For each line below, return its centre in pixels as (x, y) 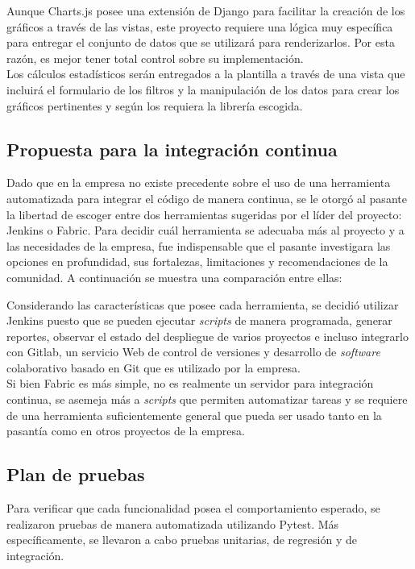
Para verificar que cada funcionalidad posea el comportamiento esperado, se (193, 508)
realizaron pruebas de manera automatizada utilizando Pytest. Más (173, 523)
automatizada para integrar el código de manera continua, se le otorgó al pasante (207, 198)
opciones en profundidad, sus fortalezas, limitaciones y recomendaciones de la (197, 262)
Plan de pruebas (76, 474)
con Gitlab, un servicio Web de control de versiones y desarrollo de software (193, 352)
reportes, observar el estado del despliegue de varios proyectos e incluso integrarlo (207, 336)
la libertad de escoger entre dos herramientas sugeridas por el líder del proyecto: (204, 214)
